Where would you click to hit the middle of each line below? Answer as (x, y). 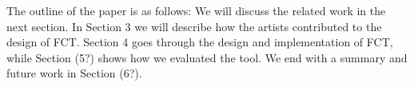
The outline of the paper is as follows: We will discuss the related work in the (196, 10)
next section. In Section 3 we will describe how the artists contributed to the (194, 26)
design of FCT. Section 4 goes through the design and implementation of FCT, (200, 42)
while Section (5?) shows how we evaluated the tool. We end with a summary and (207, 57)
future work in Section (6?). (74, 73)
